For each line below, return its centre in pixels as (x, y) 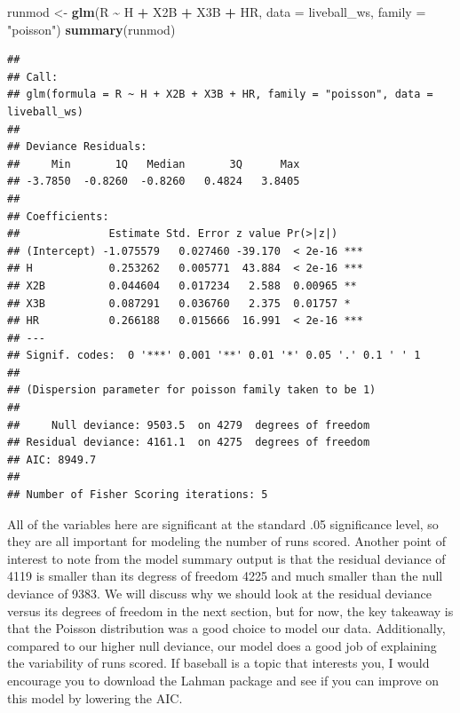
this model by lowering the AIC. (95, 697)
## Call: (33, 77)
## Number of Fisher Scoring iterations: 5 (138, 495)
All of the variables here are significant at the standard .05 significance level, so (223, 523)
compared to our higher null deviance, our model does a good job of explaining (222, 645)
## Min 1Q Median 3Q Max (154, 164)
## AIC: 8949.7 (52, 459)
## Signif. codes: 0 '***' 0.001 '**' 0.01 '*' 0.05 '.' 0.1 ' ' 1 (214, 356)
